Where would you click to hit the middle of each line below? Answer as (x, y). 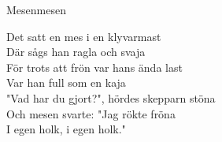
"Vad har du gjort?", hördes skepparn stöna (111, 97)
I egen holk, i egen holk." (66, 129)
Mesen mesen (36, 9)
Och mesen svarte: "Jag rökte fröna (91, 113)
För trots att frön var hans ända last (94, 67)
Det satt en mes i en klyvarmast (84, 36)
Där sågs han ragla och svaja (76, 52)
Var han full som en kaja (66, 82)
